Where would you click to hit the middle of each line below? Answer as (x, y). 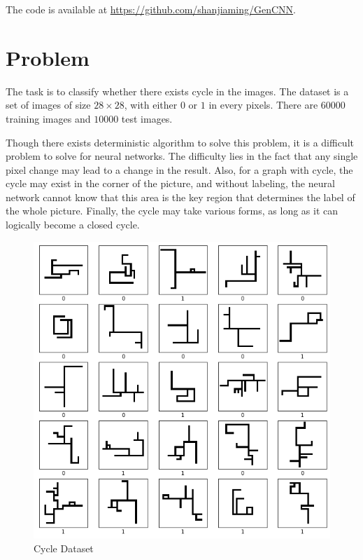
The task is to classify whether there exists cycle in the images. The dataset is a (177, 91)
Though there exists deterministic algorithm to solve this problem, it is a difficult (180, 142)
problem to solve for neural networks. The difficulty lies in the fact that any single (182, 156)
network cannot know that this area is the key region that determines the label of (180, 197)
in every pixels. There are (263, 105)
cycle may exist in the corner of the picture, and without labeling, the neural (170, 183)
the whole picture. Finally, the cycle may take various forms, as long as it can (172, 211)
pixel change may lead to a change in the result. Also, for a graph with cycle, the (179, 169)
